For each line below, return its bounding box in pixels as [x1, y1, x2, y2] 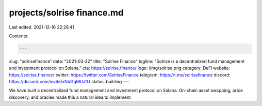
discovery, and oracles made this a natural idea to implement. [9, 94, 132, 100]
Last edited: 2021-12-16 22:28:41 [9, 24, 75, 30]
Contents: [9, 33, 29, 39]
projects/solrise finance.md [9, 7, 124, 18]
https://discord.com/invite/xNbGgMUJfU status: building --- [9, 79, 130, 85]
